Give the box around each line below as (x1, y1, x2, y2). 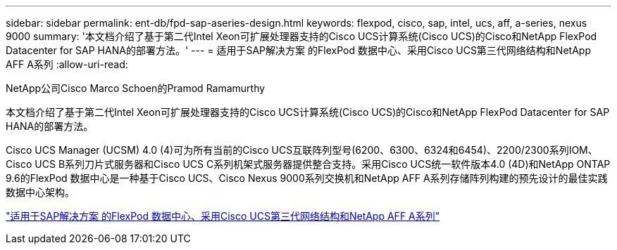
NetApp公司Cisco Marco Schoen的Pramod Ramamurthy (6, 82, 266, 94)
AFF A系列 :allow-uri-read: (6, 58, 128, 70)
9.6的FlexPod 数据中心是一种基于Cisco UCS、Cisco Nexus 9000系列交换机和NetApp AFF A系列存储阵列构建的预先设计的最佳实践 (6, 172, 608, 184)
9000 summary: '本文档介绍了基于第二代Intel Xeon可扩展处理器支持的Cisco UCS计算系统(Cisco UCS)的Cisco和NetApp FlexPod (6, 30, 597, 42)
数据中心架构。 (6, 186, 75, 198)
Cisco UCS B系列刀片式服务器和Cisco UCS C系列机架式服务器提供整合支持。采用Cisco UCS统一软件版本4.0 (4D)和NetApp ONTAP (6, 158, 611, 170)
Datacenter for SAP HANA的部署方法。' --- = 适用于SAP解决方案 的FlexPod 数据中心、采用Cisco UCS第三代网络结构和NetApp (6, 44, 591, 56)
